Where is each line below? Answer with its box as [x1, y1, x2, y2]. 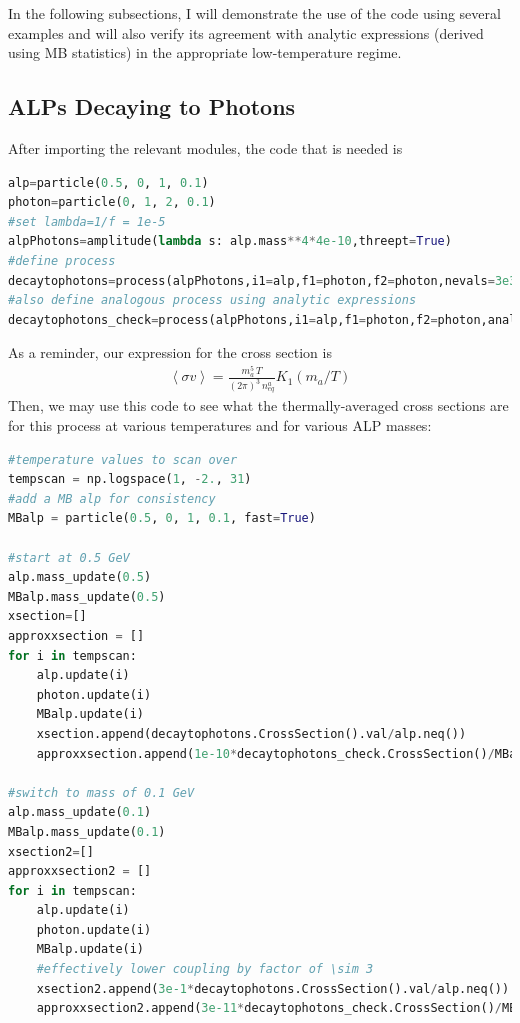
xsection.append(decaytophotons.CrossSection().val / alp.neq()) [36, 726, 467, 741]
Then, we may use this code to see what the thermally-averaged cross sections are [8, 395, 509, 416]
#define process [8, 253, 116, 268]
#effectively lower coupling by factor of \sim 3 [36, 962, 374, 977]
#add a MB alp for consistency [8, 491, 216, 506]
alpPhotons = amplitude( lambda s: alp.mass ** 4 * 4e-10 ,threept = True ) [8, 234, 452, 249]
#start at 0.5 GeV [8, 550, 130, 565]
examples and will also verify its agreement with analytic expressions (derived [8, 22, 484, 43]
